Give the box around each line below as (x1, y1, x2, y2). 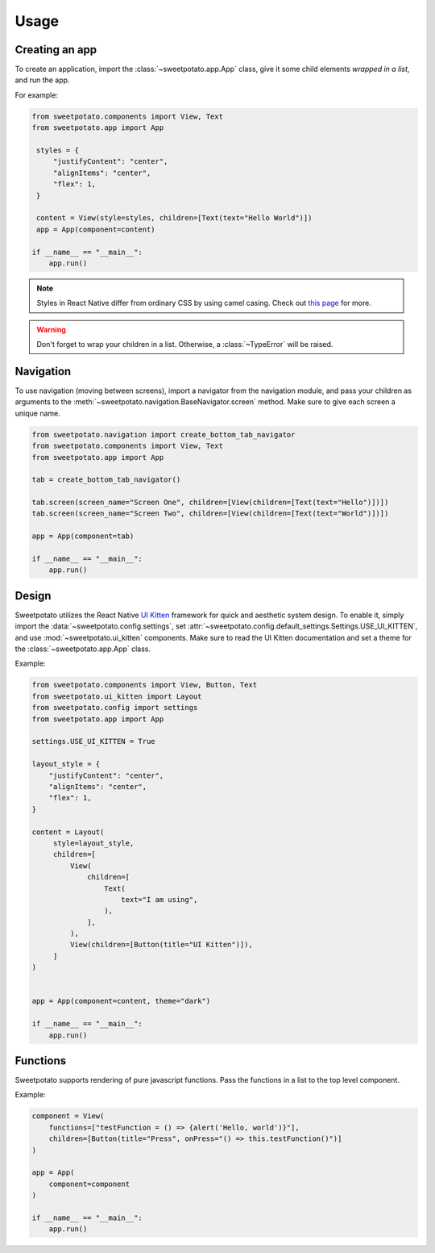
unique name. (14, 408, 60, 418)
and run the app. (14, 75, 70, 85)
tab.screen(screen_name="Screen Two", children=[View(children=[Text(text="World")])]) (31, 509, 389, 518)
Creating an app (14, 43, 97, 56)
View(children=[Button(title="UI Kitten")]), (69, 940, 253, 950)
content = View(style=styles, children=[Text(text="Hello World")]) (36, 214, 313, 223)
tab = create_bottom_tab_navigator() (31, 475, 181, 484)
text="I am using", (121, 895, 198, 904)
